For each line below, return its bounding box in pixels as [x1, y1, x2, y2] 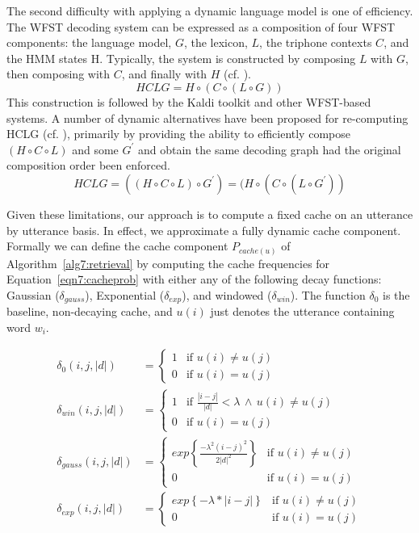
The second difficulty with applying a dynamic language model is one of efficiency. [6, 2, 413, 19]
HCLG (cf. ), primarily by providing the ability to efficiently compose [6, 125, 350, 142]
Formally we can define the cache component [6, 237, 228, 254]
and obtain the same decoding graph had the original [138, 141, 401, 157]
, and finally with [121, 65, 207, 82]
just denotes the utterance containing [210, 303, 395, 320]
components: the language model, [6, 34, 172, 51]
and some [72, 141, 119, 157]
